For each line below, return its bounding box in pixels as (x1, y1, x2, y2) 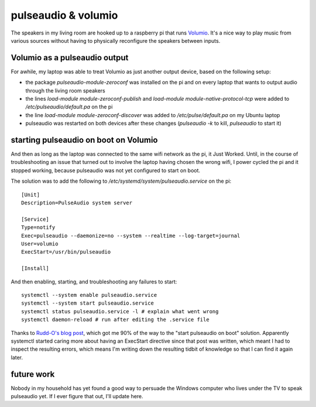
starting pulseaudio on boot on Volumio (11, 135, 158, 145)
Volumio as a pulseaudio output (11, 53, 129, 63)
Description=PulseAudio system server (21, 200, 133, 206)
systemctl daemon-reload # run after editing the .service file (21, 316, 210, 323)
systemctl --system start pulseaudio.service (21, 300, 154, 307)
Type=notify (21, 224, 56, 231)
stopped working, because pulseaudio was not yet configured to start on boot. (11, 167, 201, 174)
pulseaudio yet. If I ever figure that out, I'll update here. (11, 392, 143, 399)
